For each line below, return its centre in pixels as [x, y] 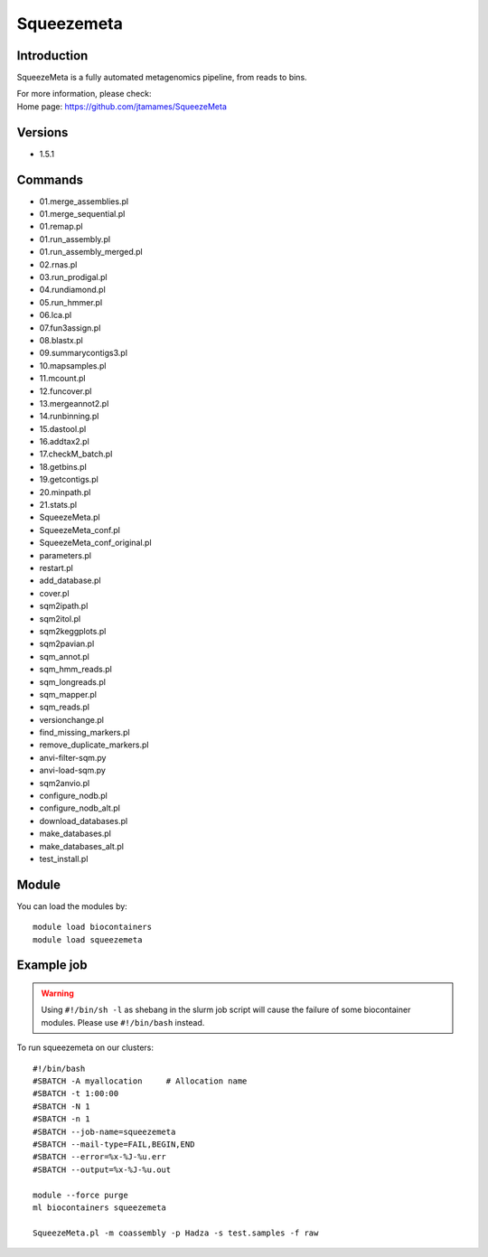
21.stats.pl [58, 505]
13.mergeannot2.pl [74, 403]
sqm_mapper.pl [68, 694]
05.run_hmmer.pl [71, 302]
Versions [42, 132]
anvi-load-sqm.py [72, 770]
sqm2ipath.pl [64, 606]
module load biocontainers [93, 927]
